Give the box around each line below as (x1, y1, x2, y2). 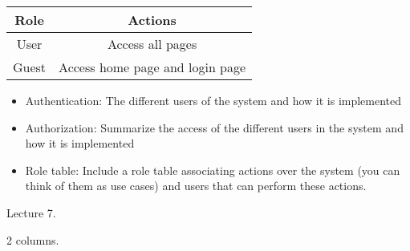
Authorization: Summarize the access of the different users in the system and (25, 119, 404, 136)
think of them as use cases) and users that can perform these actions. (25, 177, 367, 194)
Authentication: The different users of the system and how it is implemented (25, 92, 402, 108)
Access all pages (107, 34, 197, 53)
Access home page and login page (59, 58, 246, 76)
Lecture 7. (6, 204, 56, 221)
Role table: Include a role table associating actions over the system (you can (25, 161, 400, 178)
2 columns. (6, 231, 59, 248)
